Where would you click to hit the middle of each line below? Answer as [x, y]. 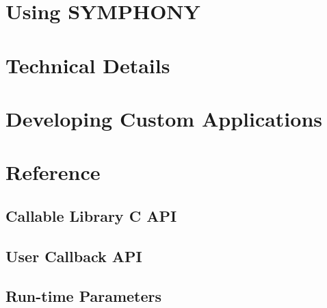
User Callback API [74, 256]
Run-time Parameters [84, 296]
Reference [53, 172]
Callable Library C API [91, 215]
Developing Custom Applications [164, 118]
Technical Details [88, 65]
